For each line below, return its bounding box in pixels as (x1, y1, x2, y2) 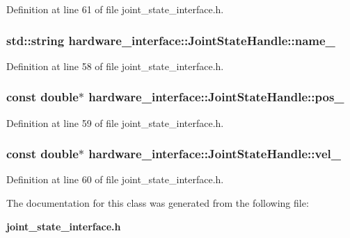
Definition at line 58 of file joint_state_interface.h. (6, 58, 224, 73)
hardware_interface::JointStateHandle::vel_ (88, 145, 341, 162)
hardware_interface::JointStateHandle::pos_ (88, 88, 344, 105)
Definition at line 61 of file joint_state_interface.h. (6, 2, 224, 16)
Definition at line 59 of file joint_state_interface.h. (6, 115, 224, 130)
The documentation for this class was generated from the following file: (6, 196, 309, 210)
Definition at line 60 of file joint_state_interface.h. (6, 172, 224, 187)
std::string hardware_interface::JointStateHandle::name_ (6, 31, 335, 49)
